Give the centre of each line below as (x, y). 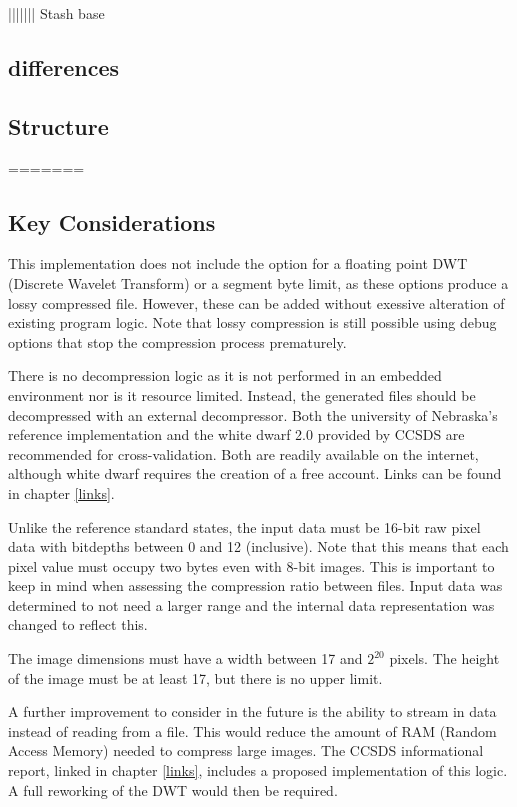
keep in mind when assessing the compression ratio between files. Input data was (255, 585)
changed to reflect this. (78, 624)
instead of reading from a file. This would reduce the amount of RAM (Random (252, 730)
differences (64, 66)
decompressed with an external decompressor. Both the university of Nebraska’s (253, 414)
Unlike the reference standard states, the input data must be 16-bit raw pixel (244, 526)
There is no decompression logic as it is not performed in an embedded (225, 375)
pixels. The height (444, 658)
